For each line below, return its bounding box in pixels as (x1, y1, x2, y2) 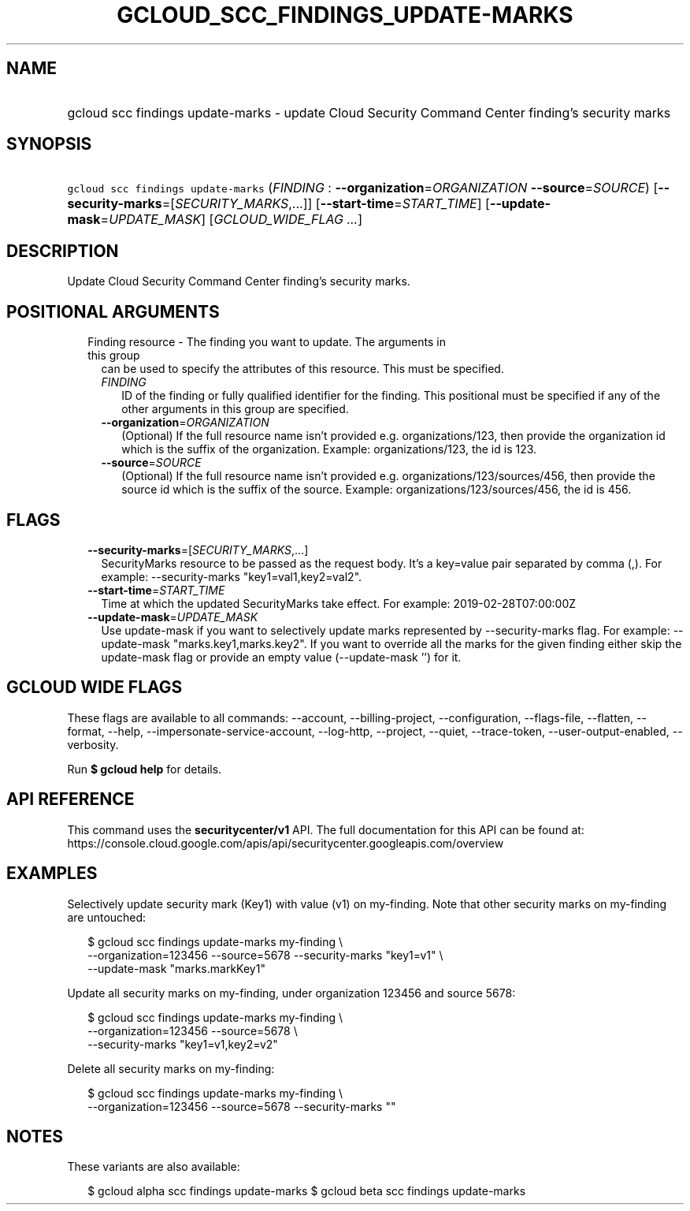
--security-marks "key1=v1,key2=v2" (87, 1037, 278, 1051)
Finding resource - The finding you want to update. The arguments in (87, 335, 446, 349)
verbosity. (67, 737, 119, 751)
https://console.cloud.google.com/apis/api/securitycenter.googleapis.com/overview (67, 836, 504, 850)
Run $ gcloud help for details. (67, 762, 222, 776)
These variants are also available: (67, 1160, 240, 1174)
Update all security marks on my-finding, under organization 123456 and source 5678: (67, 986, 516, 1000)
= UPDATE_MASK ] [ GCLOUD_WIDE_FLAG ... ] (100, 211, 363, 228)
